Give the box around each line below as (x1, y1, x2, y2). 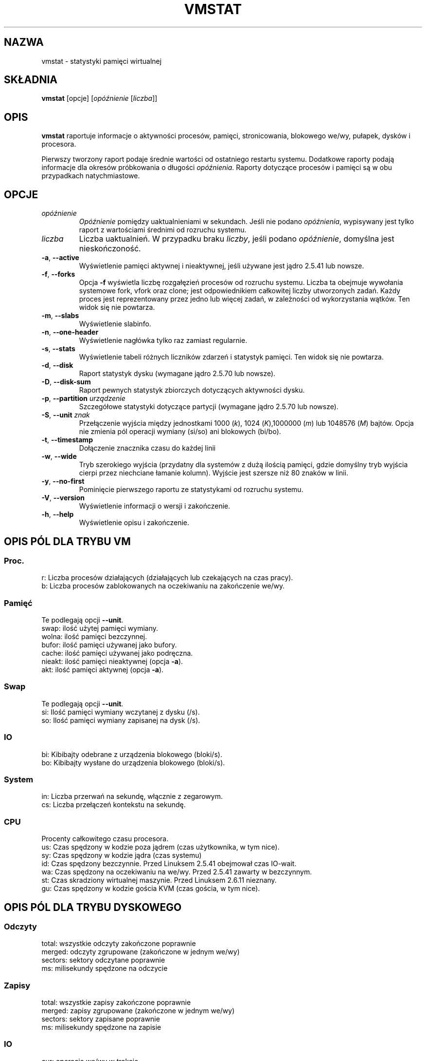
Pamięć (4, 598, 33, 608)
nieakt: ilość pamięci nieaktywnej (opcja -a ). (41, 657, 183, 666)
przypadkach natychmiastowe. (41, 171, 140, 180)
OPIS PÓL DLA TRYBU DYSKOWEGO (4, 901, 182, 913)
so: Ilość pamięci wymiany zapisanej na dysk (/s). (41, 716, 200, 724)
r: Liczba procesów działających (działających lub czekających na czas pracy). (41, 573, 293, 582)
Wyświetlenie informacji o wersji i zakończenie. (79, 502, 231, 511)
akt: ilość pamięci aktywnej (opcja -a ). (41, 665, 164, 674)
